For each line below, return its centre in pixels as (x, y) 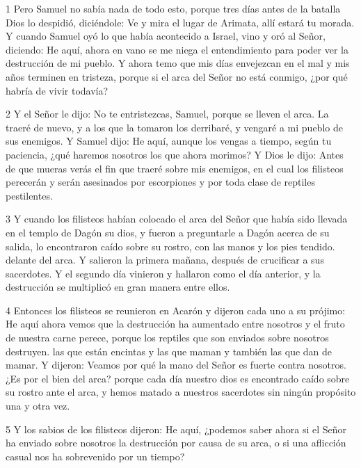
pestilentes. (29, 195)
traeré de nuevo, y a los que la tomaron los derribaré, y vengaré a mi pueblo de (174, 127)
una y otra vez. (38, 406)
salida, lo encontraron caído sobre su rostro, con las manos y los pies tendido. (170, 246)
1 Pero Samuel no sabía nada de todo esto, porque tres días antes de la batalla (173, 8)
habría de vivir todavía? (57, 90)
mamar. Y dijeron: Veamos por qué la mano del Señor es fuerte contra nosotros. (176, 365)
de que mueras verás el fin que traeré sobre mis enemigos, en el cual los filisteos (175, 168)
